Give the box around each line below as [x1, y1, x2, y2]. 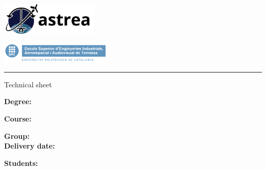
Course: [4, 113, 32, 124]
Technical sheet [4, 79, 52, 89]
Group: [4, 130, 30, 141]
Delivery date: [4, 140, 55, 151]
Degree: [4, 96, 32, 107]
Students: [4, 157, 38, 168]
